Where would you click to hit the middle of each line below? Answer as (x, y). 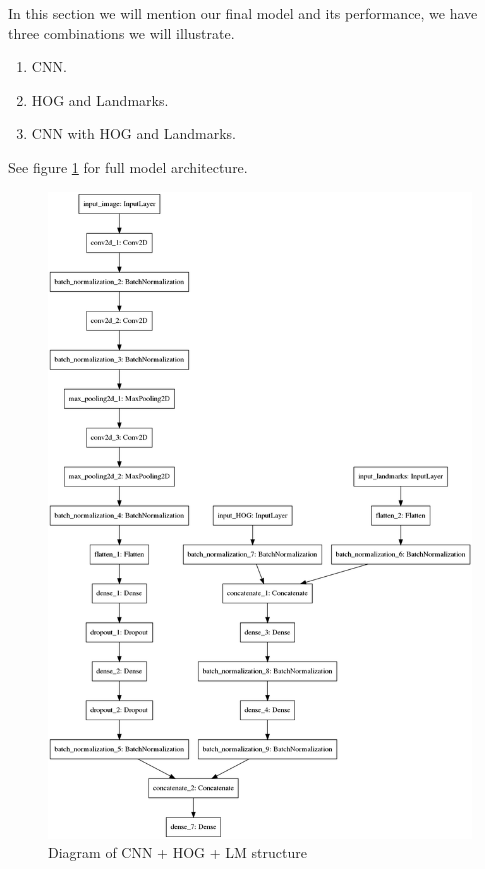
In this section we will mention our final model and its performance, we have (243, 13)
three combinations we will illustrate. (121, 32)
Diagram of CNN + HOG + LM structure (177, 852)
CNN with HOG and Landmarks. (134, 133)
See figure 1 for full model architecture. (128, 166)
